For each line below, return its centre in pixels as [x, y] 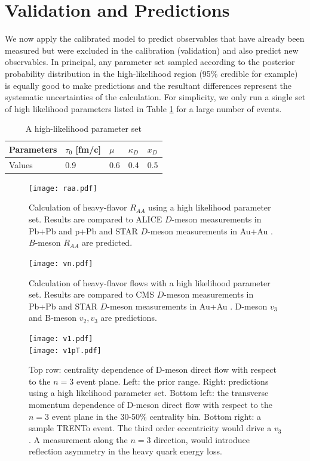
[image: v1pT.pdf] [65, 350]
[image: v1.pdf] [61, 338]
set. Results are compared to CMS [92, 294]
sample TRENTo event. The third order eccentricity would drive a [150, 428]
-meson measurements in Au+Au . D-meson [187, 306]
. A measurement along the [78, 439]
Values [21, 164]
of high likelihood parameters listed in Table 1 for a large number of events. [143, 108]
